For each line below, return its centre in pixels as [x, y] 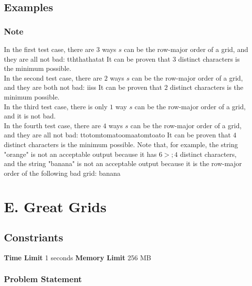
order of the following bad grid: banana [62, 173]
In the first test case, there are [49, 49]
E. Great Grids [55, 206]
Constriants [34, 237]
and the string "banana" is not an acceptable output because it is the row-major [123, 163]
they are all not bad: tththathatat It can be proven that [87, 59]
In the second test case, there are [53, 77]
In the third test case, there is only [56, 106]
